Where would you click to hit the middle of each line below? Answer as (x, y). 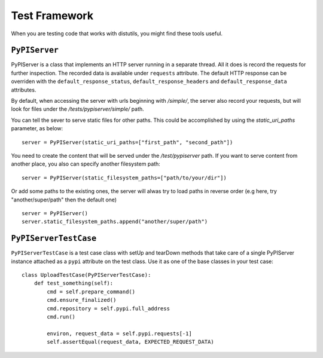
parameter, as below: (37, 128)
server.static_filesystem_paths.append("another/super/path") (115, 222)
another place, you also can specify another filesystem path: (86, 164)
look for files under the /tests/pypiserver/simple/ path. (78, 109)
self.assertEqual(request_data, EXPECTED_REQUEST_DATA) (131, 342)
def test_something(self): (74, 283)
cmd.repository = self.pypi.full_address (109, 308)
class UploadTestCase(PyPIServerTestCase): (86, 275)
